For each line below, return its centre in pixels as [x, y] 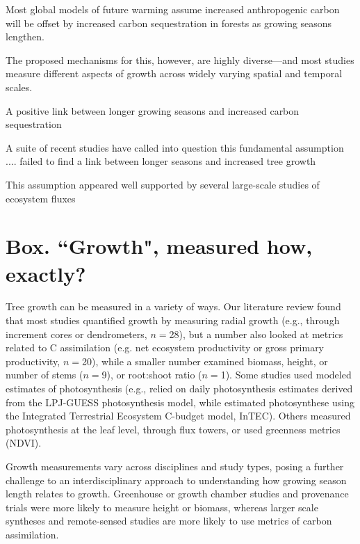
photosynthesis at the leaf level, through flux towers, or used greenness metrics [173, 429]
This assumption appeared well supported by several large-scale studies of [163, 184]
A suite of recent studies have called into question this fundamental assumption [175, 147]
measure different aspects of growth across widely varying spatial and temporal [174, 73]
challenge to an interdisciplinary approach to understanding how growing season [176, 480]
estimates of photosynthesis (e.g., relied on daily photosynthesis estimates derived [179, 388]
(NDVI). [24, 443]
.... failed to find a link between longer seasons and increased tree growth [161, 161]
